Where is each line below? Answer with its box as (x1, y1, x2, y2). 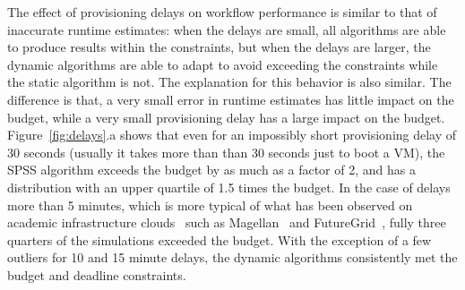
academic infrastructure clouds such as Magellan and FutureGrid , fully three (7, 213, 446, 232)
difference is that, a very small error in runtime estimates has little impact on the (7, 90, 454, 108)
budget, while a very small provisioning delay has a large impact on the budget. (7, 107, 445, 126)
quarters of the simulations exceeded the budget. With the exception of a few (7, 230, 432, 249)
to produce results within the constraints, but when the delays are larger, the (7, 38, 431, 56)
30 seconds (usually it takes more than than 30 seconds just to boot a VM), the (7, 142, 445, 161)
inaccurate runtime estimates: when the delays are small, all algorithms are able (7, 20, 446, 38)
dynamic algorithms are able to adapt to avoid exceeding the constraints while (7, 55, 438, 73)
